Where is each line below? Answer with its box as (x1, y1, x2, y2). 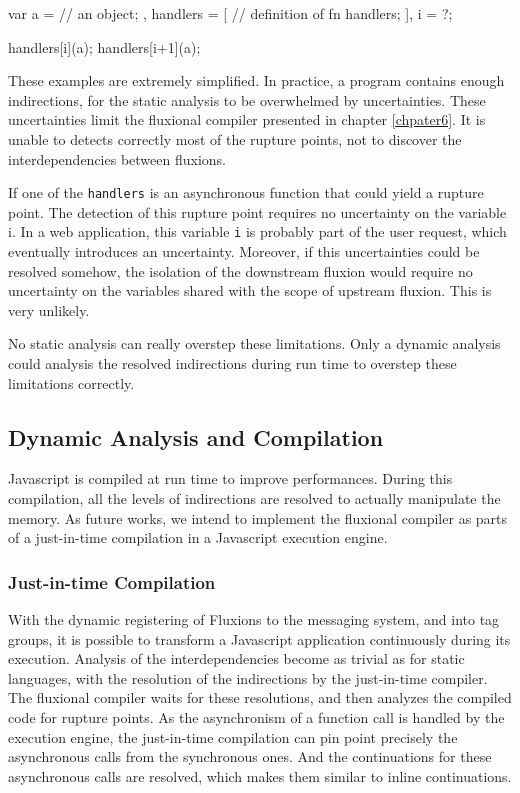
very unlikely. (8, 299, 90, 320)
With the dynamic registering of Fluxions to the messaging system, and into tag (8, 609, 500, 630)
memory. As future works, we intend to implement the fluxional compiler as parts (8, 507, 508, 528)
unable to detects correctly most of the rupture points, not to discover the (8, 128, 462, 149)
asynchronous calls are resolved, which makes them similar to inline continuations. (8, 765, 512, 786)
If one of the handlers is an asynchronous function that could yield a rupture (8, 182, 484, 203)
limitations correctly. (8, 372, 135, 393)
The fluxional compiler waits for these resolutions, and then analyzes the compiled (8, 687, 512, 708)
